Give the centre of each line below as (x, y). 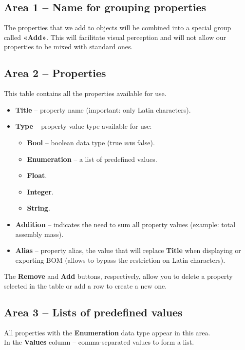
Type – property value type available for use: (84, 126)
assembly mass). (39, 234)
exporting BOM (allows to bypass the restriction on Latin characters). (120, 260)
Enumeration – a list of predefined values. (92, 159)
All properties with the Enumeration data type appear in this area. (107, 332)
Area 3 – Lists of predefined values (93, 312)
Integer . (40, 191)
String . (38, 208)
